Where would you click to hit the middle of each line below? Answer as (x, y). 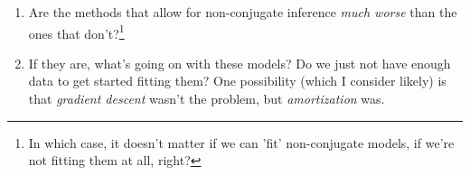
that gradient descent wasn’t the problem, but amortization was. (207, 99)
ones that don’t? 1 (76, 32)
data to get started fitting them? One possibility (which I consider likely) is (237, 81)
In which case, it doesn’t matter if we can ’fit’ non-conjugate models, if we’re (241, 142)
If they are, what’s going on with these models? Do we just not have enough (240, 63)
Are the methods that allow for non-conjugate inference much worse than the (243, 12)
